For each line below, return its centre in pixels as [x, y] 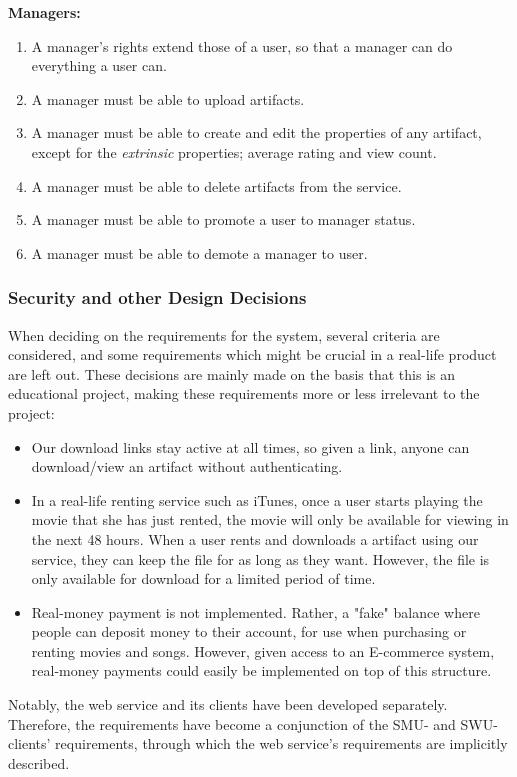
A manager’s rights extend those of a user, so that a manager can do [242, 45]
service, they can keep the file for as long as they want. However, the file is [260, 558]
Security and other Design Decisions [157, 297]
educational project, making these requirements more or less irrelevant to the [244, 393]
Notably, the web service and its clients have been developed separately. [228, 704]
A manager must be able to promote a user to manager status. [223, 219]
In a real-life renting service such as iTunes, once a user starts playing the [257, 499]
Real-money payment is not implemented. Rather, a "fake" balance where [255, 611]
